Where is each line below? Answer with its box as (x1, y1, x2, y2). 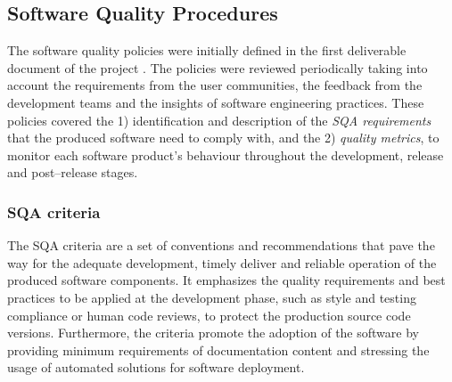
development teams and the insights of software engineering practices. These (7, 93, 424, 111)
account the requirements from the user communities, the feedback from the (7, 76, 423, 94)
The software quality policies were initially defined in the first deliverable (7, 41, 407, 60)
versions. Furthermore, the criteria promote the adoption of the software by (7, 323, 419, 342)
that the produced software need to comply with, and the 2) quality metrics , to (7, 128, 440, 147)
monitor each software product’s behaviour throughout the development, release (7, 145, 444, 164)
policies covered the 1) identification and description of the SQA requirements (7, 110, 431, 129)
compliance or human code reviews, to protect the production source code (7, 305, 411, 324)
